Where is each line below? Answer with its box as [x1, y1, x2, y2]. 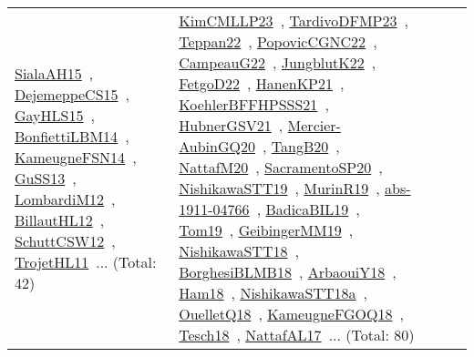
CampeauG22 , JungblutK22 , [179, 52, 376, 73]
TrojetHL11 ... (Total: [15, 250, 157, 272]
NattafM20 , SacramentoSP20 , [179, 157, 383, 178]
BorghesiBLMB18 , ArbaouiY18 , [179, 261, 397, 282]
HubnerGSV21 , [179, 115, 283, 136]
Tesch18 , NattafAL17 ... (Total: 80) [179, 324, 415, 345]
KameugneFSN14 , [15, 146, 137, 168]
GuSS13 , [15, 167, 77, 189]
